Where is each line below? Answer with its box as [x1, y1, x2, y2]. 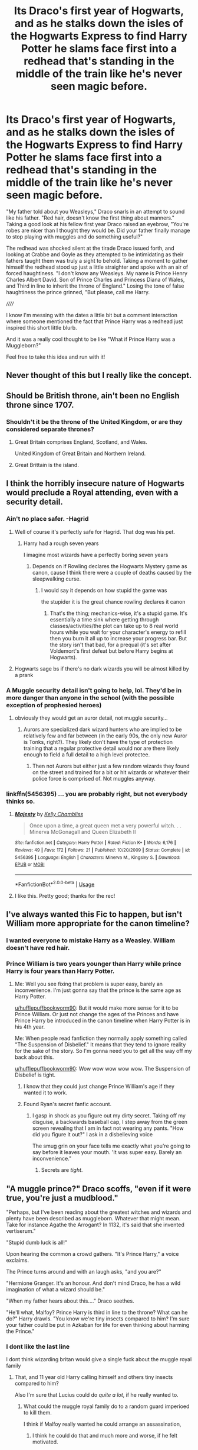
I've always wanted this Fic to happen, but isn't [6, 909, 183, 919]
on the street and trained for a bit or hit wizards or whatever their [32, 769, 190, 776]
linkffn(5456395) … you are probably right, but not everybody [6, 790, 187, 798]
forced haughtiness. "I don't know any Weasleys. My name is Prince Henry [6, 269, 187, 276]
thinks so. [6, 797, 35, 805]
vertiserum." [6, 1227, 36, 1235]
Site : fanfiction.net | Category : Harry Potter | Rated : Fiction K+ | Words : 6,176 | [14, 840, 176, 846]
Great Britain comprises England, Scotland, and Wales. [14, 439, 147, 446]
